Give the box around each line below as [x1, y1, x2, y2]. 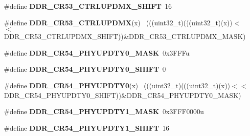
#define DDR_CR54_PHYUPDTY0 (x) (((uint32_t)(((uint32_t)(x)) [4, 80, 230, 90]
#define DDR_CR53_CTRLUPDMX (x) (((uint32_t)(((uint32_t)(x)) [4, 17, 233, 27]
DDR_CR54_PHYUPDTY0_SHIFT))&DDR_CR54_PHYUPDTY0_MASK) [4, 90, 241, 100]
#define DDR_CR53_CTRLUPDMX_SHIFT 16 [4, 1, 172, 11]
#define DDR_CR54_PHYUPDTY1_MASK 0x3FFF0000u [4, 106, 204, 117]
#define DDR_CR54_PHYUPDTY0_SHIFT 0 [4, 64, 166, 74]
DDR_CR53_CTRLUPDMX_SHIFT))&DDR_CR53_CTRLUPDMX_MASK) [4, 31, 246, 41]
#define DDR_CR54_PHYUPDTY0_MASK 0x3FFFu [4, 47, 190, 58]
